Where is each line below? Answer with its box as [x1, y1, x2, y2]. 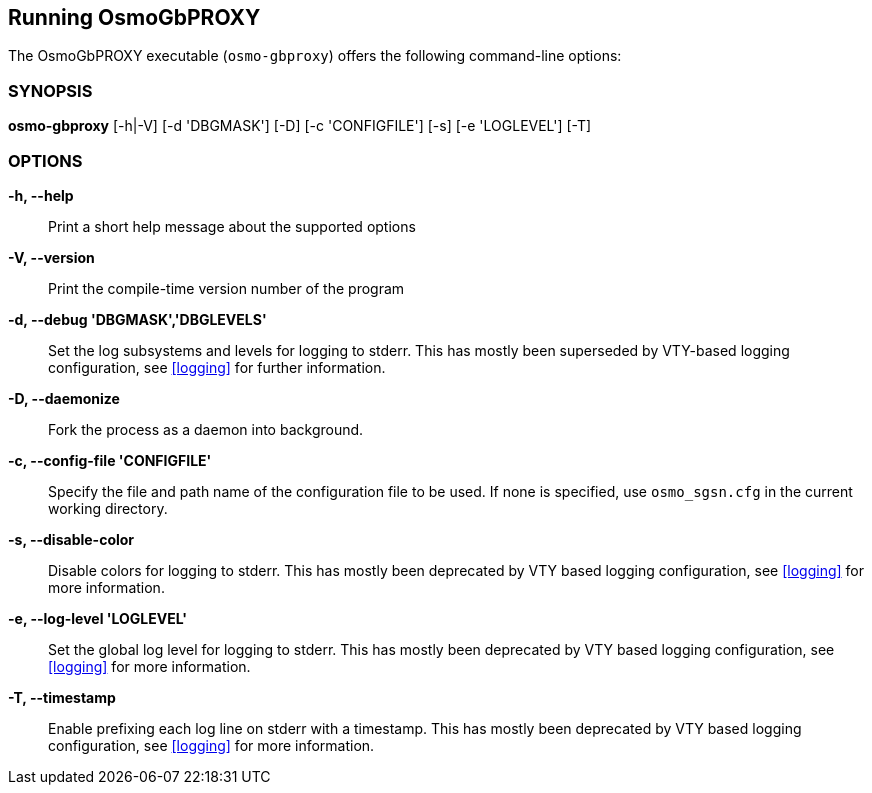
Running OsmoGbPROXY [8, 5, 261, 30]
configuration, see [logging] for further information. [48, 358, 386, 376]
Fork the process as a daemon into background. [48, 420, 364, 438]
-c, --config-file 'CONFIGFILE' [8, 451, 212, 469]
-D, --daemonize [8, 389, 120, 407]
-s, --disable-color [8, 530, 135, 548]
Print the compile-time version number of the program [48, 279, 405, 297]
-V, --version [8, 248, 95, 266]
